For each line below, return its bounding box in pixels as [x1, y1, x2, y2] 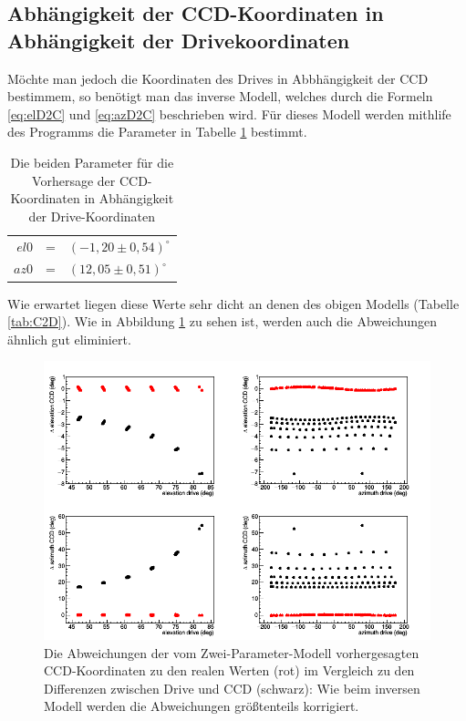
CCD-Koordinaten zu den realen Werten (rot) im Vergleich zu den [44, 661, 415, 680]
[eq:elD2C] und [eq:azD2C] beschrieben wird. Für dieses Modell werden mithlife [7, 104, 451, 123]
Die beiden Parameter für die [10, 152, 174, 171]
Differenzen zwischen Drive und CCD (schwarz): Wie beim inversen [44, 678, 420, 697]
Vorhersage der [32, 170, 116, 190]
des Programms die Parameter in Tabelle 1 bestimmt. [7, 122, 307, 141]
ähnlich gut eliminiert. [7, 329, 131, 348]
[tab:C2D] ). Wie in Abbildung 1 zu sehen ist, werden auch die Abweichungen [7, 312, 437, 331]
